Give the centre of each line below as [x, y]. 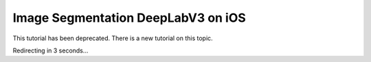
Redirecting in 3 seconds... [50, 50]
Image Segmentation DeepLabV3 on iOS [130, 18]
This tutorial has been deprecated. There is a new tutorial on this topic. [113, 38]
